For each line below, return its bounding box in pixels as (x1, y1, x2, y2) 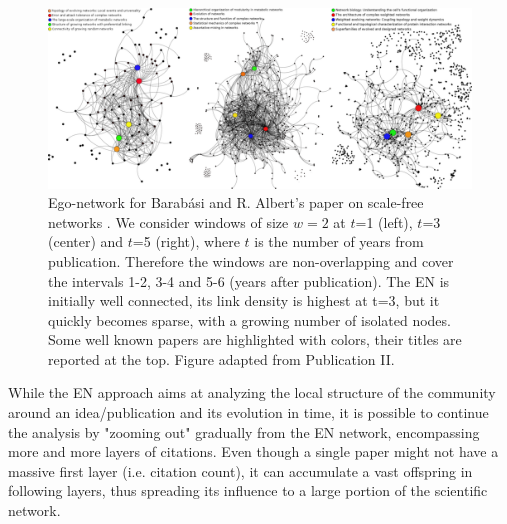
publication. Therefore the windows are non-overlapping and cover (48, 250, 454, 271)
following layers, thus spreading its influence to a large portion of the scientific (8, 480, 488, 501)
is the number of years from (254, 231, 424, 252)
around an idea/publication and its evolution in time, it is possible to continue (8, 402, 489, 423)
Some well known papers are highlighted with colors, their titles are (48, 329, 462, 350)
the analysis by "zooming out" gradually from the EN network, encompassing (8, 421, 480, 442)
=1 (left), (355, 211, 413, 232)
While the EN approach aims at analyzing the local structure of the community (8, 382, 496, 403)
